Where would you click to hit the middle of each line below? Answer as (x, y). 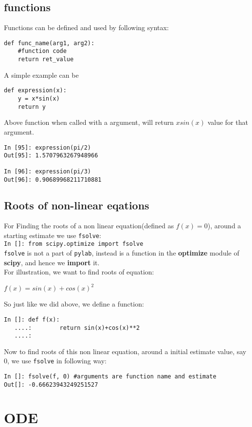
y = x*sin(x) (39, 99)
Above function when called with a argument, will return (89, 122)
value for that (228, 122)
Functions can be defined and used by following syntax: (86, 27)
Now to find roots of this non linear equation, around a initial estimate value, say (125, 351)
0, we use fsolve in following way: (55, 361)
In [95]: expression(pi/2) (47, 147)
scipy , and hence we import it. (52, 262)
